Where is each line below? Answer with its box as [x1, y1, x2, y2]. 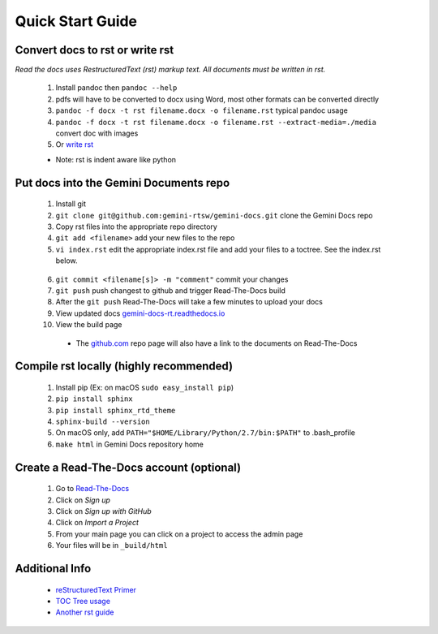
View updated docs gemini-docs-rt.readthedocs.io [55, 308, 225, 318]
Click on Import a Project [55, 518, 140, 528]
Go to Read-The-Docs [55, 484, 130, 494]
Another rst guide [55, 607, 114, 617]
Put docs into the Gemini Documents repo [15, 175, 230, 190]
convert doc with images [55, 128, 139, 138]
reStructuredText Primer [55, 584, 137, 594]
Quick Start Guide [15, 12, 138, 30]
